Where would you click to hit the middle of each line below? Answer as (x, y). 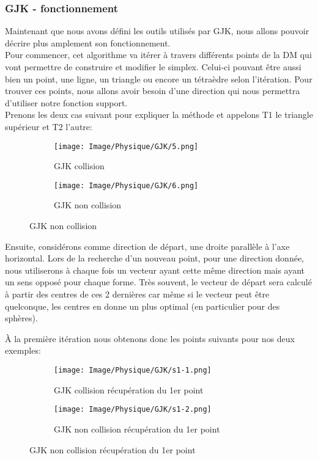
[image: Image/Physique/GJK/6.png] (126, 185)
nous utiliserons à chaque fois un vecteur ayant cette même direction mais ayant (155, 270)
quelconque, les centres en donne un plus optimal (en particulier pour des (142, 306)
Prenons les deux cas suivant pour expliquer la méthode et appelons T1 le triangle (159, 115)
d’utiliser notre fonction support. (66, 102)
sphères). (21, 318)
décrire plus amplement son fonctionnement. (88, 42)
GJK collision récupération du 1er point (129, 389)
